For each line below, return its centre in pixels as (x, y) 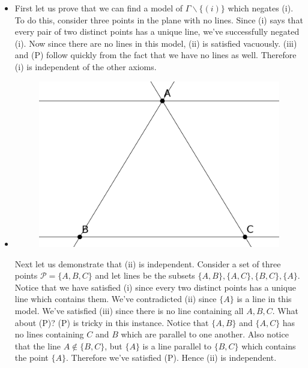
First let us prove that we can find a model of (99, 8)
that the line (38, 346)
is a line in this (264, 299)
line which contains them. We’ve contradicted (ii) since (116, 299)
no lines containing (49, 334)
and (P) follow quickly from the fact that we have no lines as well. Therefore (156, 55)
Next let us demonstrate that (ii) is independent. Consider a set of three (148, 263)
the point (32, 358)
